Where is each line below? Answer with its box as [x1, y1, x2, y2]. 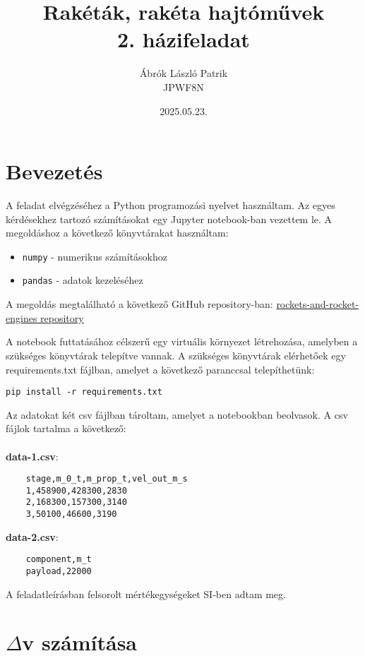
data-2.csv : [6, 529, 59, 544]
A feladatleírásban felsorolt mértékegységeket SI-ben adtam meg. [6, 586, 286, 601]
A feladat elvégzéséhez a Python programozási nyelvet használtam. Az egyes [6, 198, 335, 213]
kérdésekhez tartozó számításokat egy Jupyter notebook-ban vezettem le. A [6, 211, 333, 226]
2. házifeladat [117, 25, 250, 54]
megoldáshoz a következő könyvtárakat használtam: [6, 225, 229, 240]
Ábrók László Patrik [139, 66, 228, 80]
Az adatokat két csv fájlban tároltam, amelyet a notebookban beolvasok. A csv [6, 407, 348, 422]
